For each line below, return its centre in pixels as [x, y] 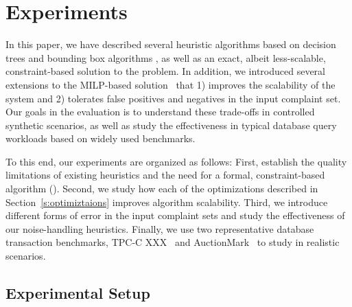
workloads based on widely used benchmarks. [101, 138]
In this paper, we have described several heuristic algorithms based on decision [171, 44]
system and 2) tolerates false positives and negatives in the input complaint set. [173, 98]
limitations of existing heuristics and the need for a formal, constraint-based [165, 175]
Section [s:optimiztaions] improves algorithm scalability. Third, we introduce [167, 202]
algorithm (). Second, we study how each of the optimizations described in [162, 189]
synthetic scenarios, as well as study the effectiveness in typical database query [171, 125]
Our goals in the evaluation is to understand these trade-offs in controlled [160, 112]
